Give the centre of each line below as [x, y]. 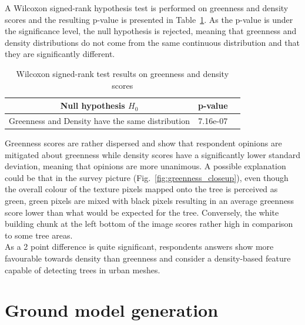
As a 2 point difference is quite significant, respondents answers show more [139, 247]
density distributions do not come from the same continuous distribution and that [152, 42]
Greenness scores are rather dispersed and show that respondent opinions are [143, 143]
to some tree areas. [39, 235]
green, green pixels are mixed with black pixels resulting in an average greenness [150, 201]
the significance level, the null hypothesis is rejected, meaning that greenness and [151, 31]
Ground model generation [112, 310]
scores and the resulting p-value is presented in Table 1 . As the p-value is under [149, 19]
